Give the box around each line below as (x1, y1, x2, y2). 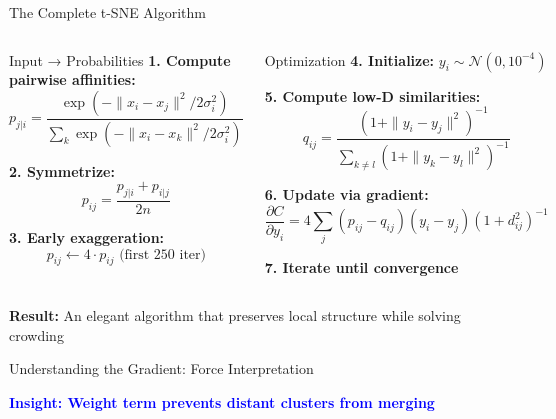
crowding (9, 324, 64, 345)
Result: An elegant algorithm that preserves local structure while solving (9, 305, 461, 326)
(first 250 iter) (119, 247, 206, 262)
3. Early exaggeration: (9, 227, 165, 248)
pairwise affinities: (9, 69, 136, 90)
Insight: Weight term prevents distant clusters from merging (9, 391, 435, 412)
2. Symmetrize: (9, 160, 115, 181)
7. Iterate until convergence (264, 257, 459, 278)
